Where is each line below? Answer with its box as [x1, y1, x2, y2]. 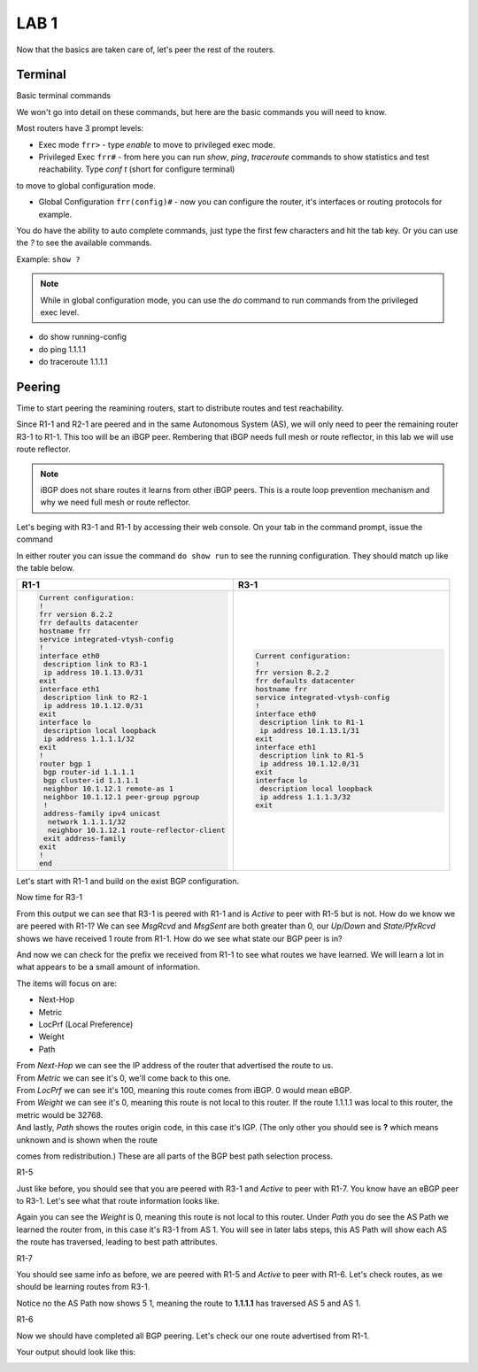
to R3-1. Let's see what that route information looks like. [16, 1196, 220, 1206]
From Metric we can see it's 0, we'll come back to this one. [16, 1072, 231, 1083]
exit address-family [42, 834, 127, 844]
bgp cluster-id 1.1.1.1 [42, 775, 139, 785]
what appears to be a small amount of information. [16, 961, 201, 973]
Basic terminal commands [16, 90, 111, 101]
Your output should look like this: [16, 1346, 136, 1357]
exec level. [40, 306, 80, 318]
